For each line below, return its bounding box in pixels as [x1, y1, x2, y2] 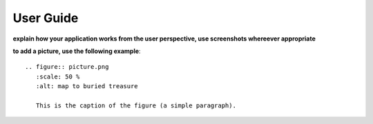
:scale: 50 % [35, 72, 80, 81]
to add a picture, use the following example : [12, 47, 141, 55]
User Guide [12, 10, 79, 25]
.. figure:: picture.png [25, 63, 109, 71]
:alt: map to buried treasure [35, 83, 138, 90]
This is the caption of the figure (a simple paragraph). [35, 101, 236, 110]
